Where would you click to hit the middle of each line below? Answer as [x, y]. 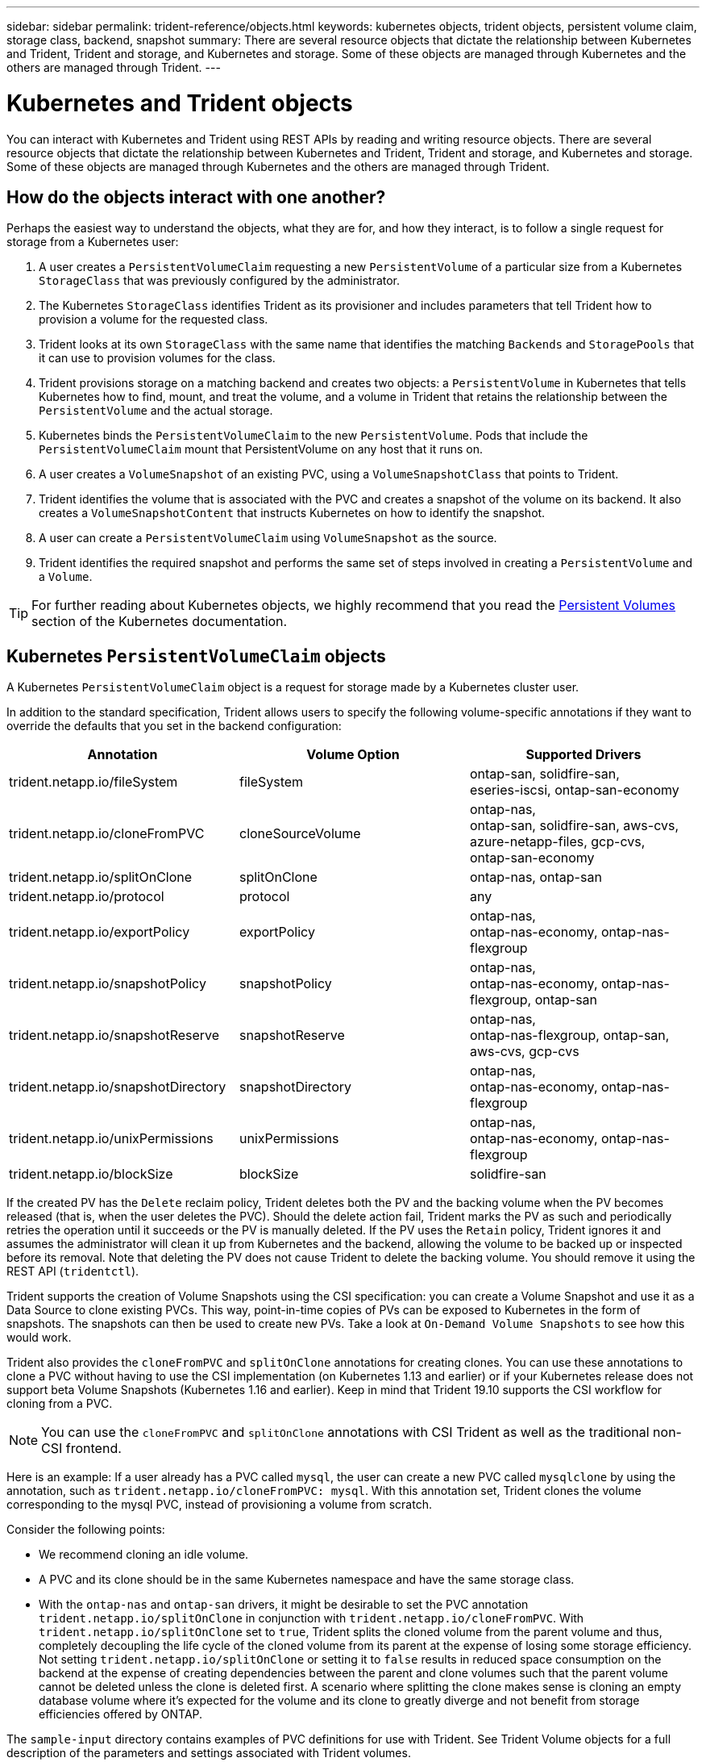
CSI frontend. [81, 1449]
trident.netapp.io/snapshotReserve [114, 1035]
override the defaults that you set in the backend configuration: [174, 726]
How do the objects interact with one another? [196, 197]
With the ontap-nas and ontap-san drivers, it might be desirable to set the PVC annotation [284, 1605]
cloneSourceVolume [300, 834]
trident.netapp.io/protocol [87, 897]
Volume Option [353, 755]
